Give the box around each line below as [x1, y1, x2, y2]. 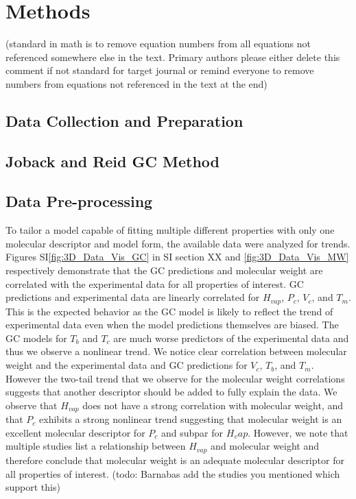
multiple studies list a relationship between [5, 439, 186, 453]
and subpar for [161, 425, 223, 439]
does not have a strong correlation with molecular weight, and [82, 398, 344, 412]
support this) [5, 480, 60, 494]
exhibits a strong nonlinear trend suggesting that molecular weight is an [39, 412, 342, 426]
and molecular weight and [211, 439, 320, 453]
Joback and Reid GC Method [5, 150, 219, 171]
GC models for [5, 330, 67, 345]
